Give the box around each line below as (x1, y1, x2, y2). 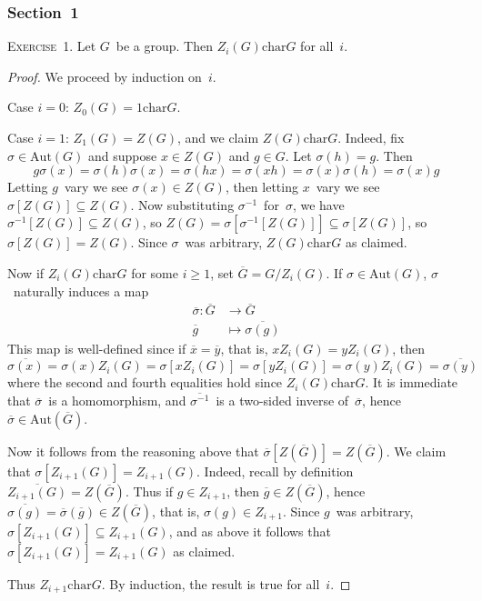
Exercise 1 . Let (7, 36, 96, 55)
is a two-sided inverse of (216, 391, 349, 410)
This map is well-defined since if (7, 338, 186, 357)
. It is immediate (365, 373, 458, 392)
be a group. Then (115, 36, 214, 55)
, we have (292, 195, 345, 214)
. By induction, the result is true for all (101, 574, 320, 593)
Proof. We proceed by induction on (7, 66, 202, 85)
